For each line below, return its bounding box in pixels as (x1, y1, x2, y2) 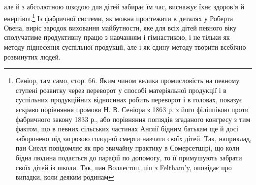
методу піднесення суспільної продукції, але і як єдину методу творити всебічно (4, 42, 246, 52)
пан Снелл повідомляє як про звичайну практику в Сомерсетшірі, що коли (15, 143, 240, 153)
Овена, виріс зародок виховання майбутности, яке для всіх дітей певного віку (4, 22, 237, 32)
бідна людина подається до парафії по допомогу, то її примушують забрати (15, 152, 242, 162)
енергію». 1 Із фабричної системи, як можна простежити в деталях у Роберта (4, 11, 233, 23)
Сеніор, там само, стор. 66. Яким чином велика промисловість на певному (15, 75, 240, 86)
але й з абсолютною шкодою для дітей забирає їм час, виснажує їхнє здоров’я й (4, 1, 244, 11)
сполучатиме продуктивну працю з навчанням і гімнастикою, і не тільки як (4, 32, 230, 42)
